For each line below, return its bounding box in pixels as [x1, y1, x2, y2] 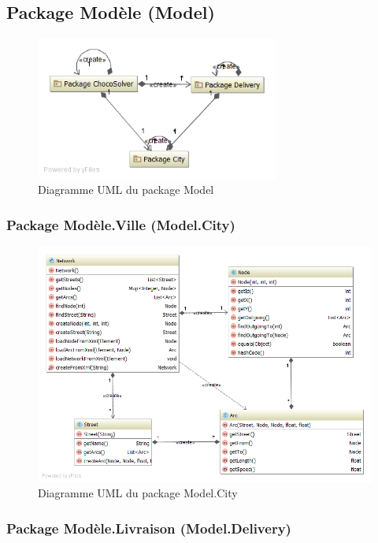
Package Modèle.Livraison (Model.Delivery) [6, 518, 291, 537]
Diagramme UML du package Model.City [38, 485, 238, 501]
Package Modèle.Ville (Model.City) [6, 214, 235, 234]
